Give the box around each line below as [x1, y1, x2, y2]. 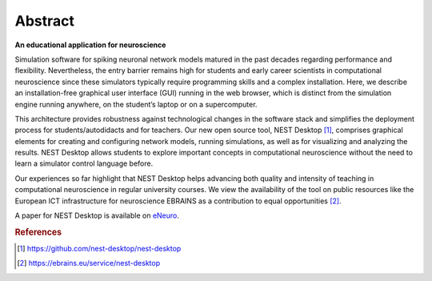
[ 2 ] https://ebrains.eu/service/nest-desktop [17, 259, 160, 268]
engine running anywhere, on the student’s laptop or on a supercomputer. [14, 99, 258, 109]
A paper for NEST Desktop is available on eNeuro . [14, 211, 180, 220]
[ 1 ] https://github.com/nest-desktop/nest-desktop [17, 244, 182, 254]
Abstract [14, 12, 75, 30]
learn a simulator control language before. [14, 159, 154, 168]
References [14, 227, 62, 238]
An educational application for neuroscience [14, 40, 166, 50]
